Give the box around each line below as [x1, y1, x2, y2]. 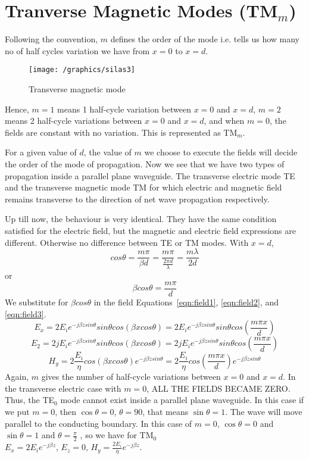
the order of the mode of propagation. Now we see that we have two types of [5, 157, 285, 170]
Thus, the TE [5, 394, 55, 406]
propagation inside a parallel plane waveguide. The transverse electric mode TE [5, 169, 295, 182]
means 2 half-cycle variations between [5, 114, 142, 127]
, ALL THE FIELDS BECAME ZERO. [146, 382, 291, 394]
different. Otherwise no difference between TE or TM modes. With [5, 236, 249, 248]
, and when [204, 114, 245, 127]
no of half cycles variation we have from [5, 44, 150, 57]
